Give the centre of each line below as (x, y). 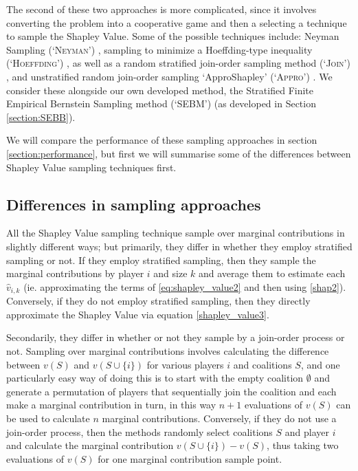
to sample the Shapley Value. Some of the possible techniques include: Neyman (173, 36)
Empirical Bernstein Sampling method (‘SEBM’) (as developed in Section (161, 103)
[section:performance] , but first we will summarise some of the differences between (179, 153)
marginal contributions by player (75, 273)
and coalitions (262, 364)
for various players (185, 364)
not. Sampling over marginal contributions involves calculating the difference (168, 350)
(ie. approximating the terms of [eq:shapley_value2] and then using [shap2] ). (185, 286)
